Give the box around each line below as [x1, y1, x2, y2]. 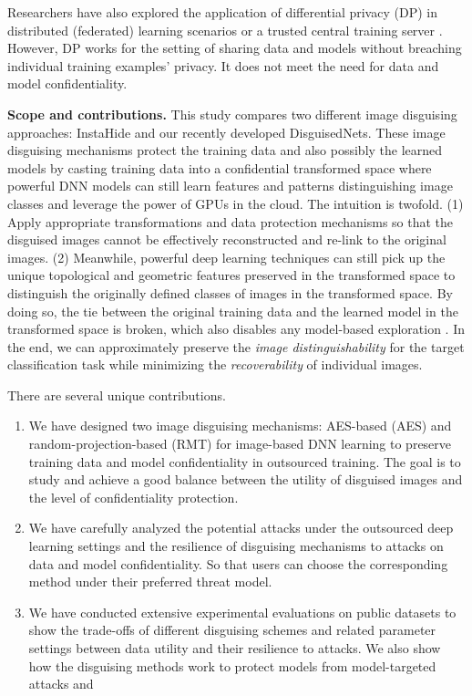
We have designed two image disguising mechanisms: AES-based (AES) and [28, 416, 452, 435]
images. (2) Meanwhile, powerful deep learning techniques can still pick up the [7, 247, 446, 266]
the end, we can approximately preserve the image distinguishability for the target [7, 337, 465, 356]
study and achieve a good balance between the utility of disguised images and [28, 470, 463, 489]
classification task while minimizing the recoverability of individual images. [7, 355, 423, 374]
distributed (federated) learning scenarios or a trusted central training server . [7, 20, 443, 39]
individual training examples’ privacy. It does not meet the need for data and [7, 56, 439, 75]
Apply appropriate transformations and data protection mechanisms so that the [7, 212, 454, 231]
